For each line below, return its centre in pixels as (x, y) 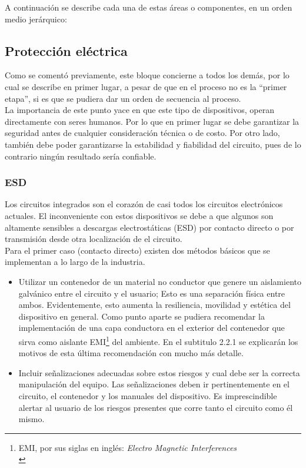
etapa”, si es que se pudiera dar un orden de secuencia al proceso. (123, 98)
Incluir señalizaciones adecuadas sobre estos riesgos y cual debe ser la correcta (159, 372)
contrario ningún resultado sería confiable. (81, 156)
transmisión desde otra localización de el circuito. (94, 239)
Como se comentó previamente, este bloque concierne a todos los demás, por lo (147, 75)
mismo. (31, 419)
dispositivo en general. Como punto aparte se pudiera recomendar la (142, 316)
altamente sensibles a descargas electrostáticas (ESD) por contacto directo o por (149, 227)
